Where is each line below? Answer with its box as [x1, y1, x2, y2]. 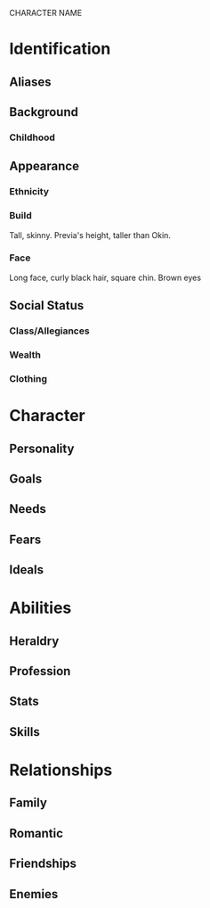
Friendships [9, 856, 77, 871]
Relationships [9, 760, 113, 780]
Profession [9, 664, 71, 679]
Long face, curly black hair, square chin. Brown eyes [9, 272, 202, 283]
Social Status [9, 298, 85, 313]
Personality [9, 441, 75, 456]
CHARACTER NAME [9, 8, 83, 18]
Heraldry [9, 633, 60, 648]
